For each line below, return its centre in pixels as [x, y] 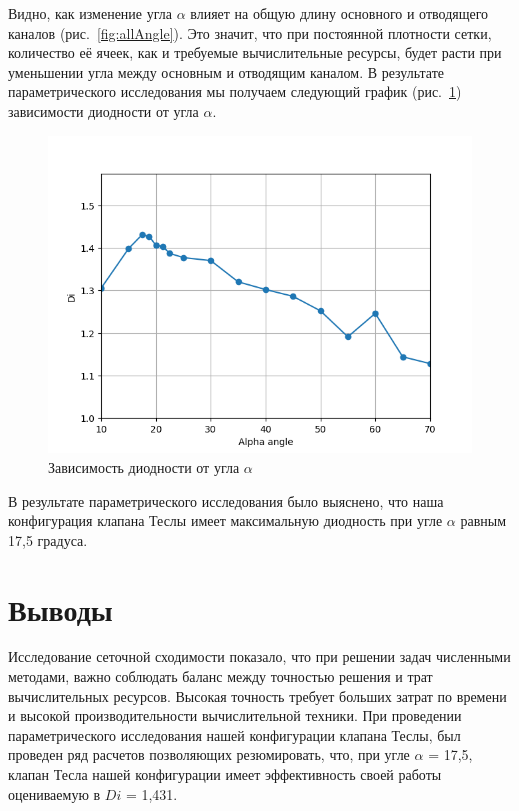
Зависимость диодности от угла [144, 466]
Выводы [60, 608]
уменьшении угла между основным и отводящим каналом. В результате [226, 71]
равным [483, 520]
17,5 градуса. [48, 539]
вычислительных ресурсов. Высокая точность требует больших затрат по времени [257, 695]
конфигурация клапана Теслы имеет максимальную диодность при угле [225, 520]
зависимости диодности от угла [103, 110]
